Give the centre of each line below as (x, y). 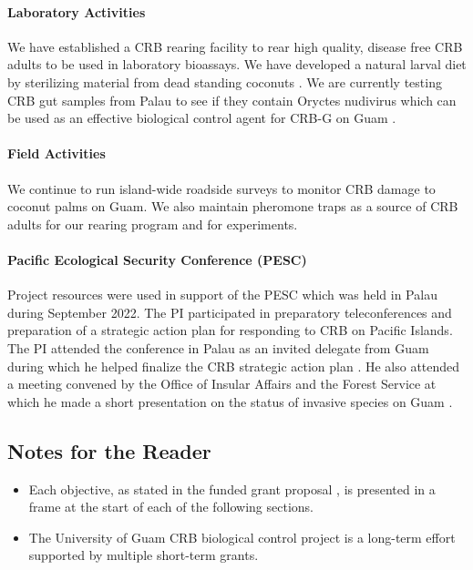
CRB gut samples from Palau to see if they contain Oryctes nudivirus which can (232, 100)
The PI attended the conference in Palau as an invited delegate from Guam (218, 347)
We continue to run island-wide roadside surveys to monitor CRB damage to (221, 188)
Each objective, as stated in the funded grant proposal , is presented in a (232, 489)
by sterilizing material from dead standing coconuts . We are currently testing (225, 81)
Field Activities (57, 153)
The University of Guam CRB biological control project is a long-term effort (242, 537)
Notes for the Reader (109, 450)
